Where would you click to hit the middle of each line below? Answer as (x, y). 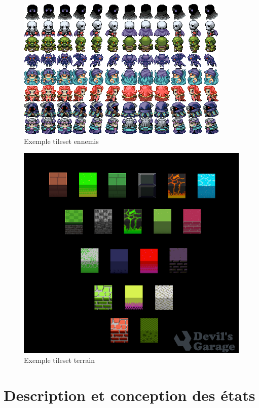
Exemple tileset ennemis (61, 141)
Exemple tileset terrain (59, 360)
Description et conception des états (129, 395)
